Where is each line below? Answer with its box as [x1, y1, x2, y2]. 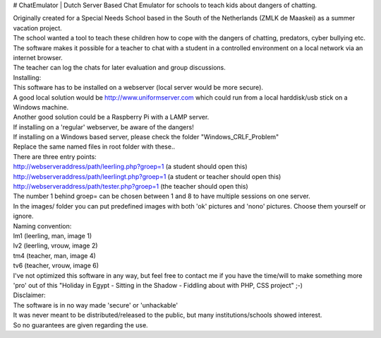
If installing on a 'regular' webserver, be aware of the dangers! [13, 122, 194, 131]
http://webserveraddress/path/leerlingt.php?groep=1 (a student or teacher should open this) [13, 172, 282, 180]
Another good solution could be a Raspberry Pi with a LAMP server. [13, 113, 210, 122]
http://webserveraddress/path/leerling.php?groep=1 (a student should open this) [13, 163, 248, 171]
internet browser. [13, 53, 63, 62]
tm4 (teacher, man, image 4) [13, 251, 97, 260]
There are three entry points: [13, 152, 97, 161]
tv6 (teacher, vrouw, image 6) [13, 262, 99, 270]
